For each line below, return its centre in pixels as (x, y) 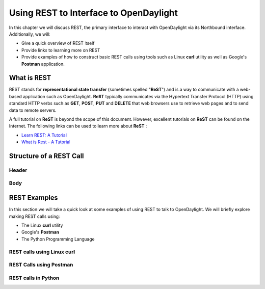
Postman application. (43, 64)
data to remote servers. (33, 110)
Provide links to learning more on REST (61, 50)
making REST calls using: (35, 216)
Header (18, 170)
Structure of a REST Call (47, 156)
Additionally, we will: (30, 34)
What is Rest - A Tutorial (46, 142)
